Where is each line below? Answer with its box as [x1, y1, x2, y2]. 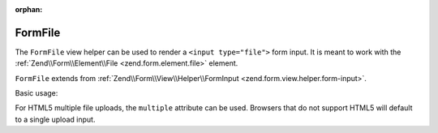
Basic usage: [15, 88, 58, 98]
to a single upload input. [15, 114, 96, 124]
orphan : [15, 5, 43, 14]
